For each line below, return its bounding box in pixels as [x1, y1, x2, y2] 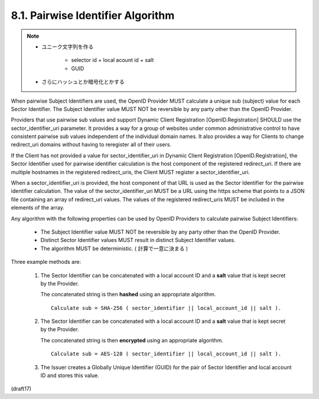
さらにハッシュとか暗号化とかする [41, 79, 125, 86]
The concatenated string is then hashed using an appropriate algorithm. [40, 291, 216, 298]
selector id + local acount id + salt [71, 57, 154, 64]
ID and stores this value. [40, 372, 100, 379]
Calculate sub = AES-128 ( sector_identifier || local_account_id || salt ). [51, 351, 282, 357]
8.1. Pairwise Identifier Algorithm [11, 9, 175, 22]
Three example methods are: [11, 259, 81, 266]
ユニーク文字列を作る [41, 43, 94, 50]
